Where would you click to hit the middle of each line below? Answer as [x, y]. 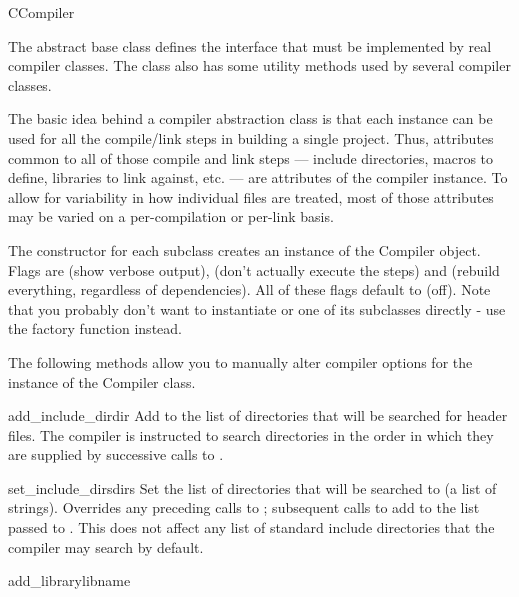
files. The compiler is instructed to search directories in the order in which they [251, 434]
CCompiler [41, 12]
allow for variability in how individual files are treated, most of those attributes [251, 196]
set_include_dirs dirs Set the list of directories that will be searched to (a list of [252, 487]
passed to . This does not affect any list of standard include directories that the [251, 527]
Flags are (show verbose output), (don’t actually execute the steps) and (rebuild [254, 269]
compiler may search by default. [106, 546]
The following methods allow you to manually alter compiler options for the [240, 361]
